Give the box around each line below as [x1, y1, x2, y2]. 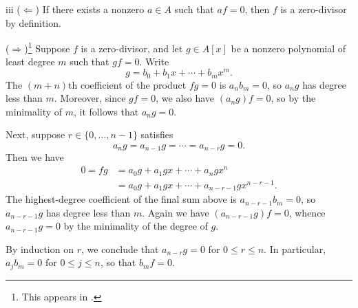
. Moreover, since [54, 91, 126, 105]
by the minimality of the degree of [63, 219, 208, 233]
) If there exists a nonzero [35, 2, 145, 16]
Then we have [6, 150, 64, 164]
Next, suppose [6, 127, 65, 142]
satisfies [140, 127, 173, 142]
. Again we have [142, 205, 209, 219]
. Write [139, 54, 169, 69]
